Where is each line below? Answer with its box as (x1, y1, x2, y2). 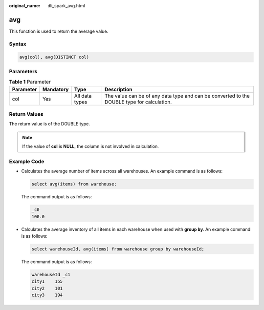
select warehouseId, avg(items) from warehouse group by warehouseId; (31, 246, 205, 251)
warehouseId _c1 (31, 271, 71, 277)
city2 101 (31, 286, 63, 291)
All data (74, 92, 92, 99)
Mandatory (42, 86, 69, 93)
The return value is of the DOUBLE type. (9, 121, 90, 127)
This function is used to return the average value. (9, 28, 109, 34)
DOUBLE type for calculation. (104, 98, 172, 105)
